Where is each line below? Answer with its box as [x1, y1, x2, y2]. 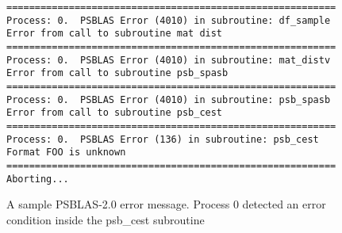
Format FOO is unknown [6, 147, 126, 159]
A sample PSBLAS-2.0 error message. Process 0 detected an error [6, 196, 326, 212]
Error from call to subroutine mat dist [6, 28, 223, 40]
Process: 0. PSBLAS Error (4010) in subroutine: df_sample [6, 14, 331, 26]
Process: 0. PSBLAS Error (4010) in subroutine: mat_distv [6, 54, 331, 66]
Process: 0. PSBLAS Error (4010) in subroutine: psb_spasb [6, 94, 331, 105]
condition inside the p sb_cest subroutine [6, 211, 205, 227]
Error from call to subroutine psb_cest [6, 107, 223, 119]
